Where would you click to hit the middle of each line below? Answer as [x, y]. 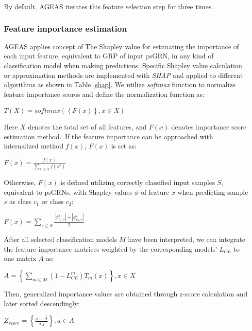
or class [52, 201]
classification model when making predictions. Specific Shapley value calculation [123, 65]
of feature [155, 192]
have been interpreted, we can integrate [187, 239]
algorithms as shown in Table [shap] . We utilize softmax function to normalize [120, 84]
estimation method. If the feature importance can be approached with [109, 136]
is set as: [124, 146]
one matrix [20, 258]
